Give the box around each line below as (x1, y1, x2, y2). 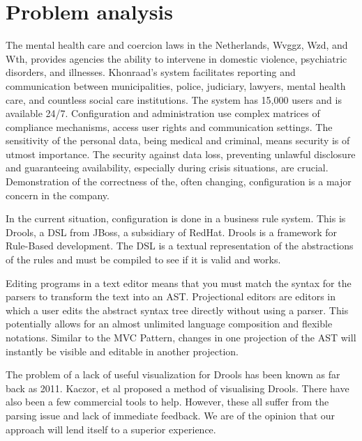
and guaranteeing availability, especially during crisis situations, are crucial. (6, 160, 329, 175)
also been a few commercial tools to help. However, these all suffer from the (6, 394, 329, 409)
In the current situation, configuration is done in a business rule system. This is (6, 211, 346, 226)
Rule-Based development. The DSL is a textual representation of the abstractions (6, 238, 354, 253)
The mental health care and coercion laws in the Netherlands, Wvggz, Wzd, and (6, 38, 348, 52)
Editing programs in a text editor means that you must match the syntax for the (6, 275, 352, 290)
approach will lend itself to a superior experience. (6, 421, 216, 436)
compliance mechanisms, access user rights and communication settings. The (6, 119, 333, 134)
